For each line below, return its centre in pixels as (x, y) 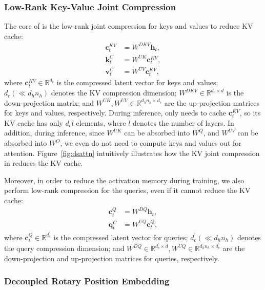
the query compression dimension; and (64, 248)
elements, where (101, 122)
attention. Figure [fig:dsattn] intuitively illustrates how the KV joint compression (132, 153)
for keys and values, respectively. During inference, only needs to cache (115, 113)
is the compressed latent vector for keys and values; (137, 82)
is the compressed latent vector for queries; (121, 237)
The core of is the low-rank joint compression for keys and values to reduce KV (129, 26)
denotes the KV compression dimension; (114, 93)
